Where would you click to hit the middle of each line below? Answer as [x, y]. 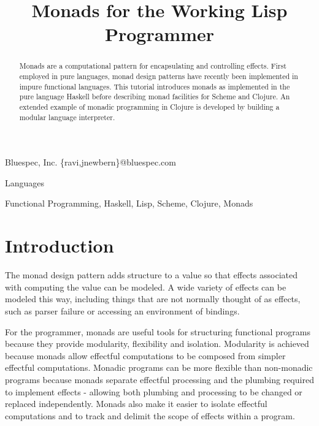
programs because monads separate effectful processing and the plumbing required [159, 379]
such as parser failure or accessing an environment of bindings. [122, 310]
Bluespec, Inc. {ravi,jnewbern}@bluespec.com [90, 162]
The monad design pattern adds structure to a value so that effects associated [151, 275]
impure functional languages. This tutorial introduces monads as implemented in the [155, 86]
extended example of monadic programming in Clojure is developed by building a [149, 106]
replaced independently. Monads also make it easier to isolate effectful [136, 404]
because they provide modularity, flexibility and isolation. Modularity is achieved [157, 344]
